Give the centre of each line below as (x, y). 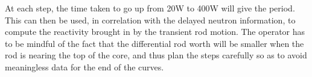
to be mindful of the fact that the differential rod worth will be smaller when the (154, 43)
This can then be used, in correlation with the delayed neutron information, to (150, 20)
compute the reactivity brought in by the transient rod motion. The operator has (155, 32)
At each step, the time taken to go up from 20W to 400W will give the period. (150, 8)
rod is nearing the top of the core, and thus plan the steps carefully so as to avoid (156, 55)
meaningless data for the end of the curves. (84, 66)
